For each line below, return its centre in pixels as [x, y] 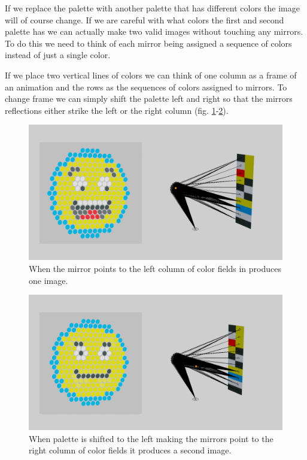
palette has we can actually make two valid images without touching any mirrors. [154, 31]
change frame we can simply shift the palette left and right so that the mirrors [149, 99]
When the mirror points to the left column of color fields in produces [155, 269]
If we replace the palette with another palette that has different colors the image [152, 8]
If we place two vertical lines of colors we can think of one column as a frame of [151, 75]
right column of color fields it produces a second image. [130, 450]
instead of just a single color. [58, 55]
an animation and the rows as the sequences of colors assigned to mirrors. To [146, 87]
